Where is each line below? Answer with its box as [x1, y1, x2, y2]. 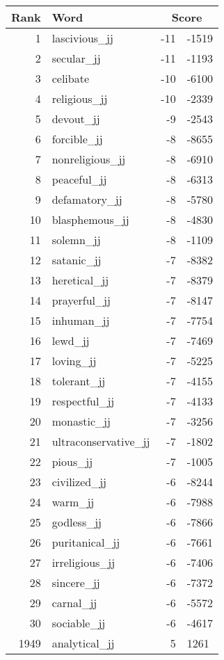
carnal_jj [51, 595, 97, 611]
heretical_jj [51, 272, 109, 288]
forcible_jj [51, 131, 103, 147]
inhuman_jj [51, 312, 110, 328]
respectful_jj [51, 393, 115, 409]
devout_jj [51, 111, 100, 127]
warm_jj [51, 494, 95, 510]
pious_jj [51, 453, 93, 469]
